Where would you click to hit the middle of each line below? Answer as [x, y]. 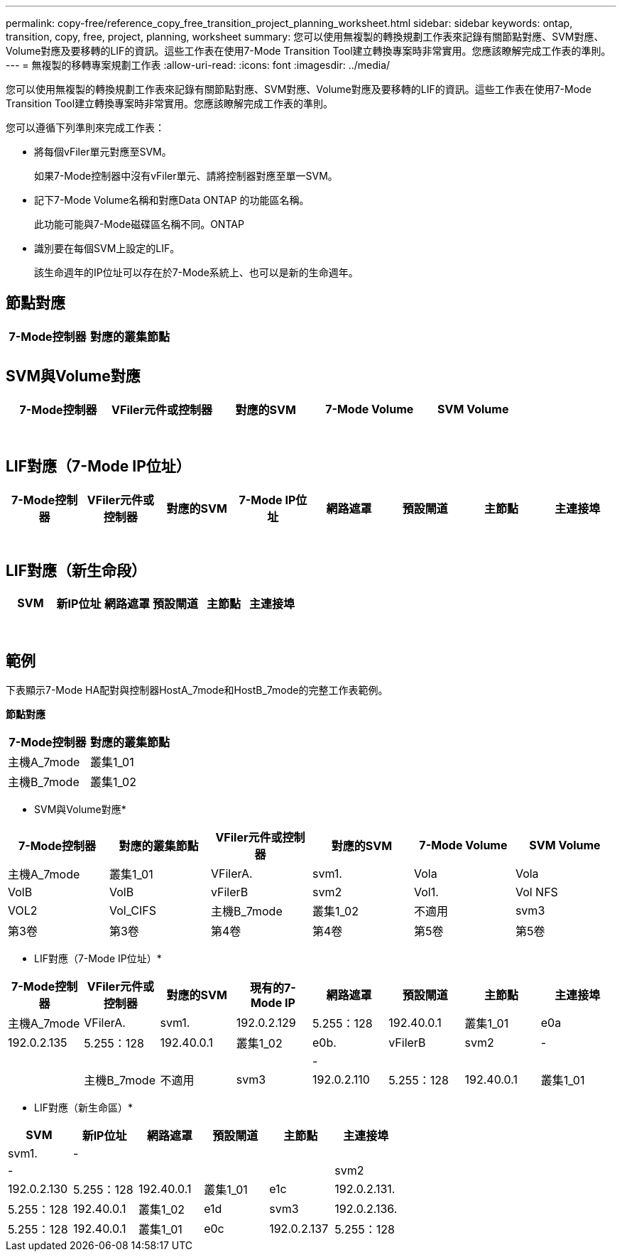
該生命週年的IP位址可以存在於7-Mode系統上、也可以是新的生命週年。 [196, 272]
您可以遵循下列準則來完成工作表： [85, 127]
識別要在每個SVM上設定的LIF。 [107, 248]
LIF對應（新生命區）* [83, 1108]
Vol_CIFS [133, 911]
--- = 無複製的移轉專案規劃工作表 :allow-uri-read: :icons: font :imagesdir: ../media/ [198, 65]
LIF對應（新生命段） [76, 570]
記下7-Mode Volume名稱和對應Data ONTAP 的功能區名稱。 [172, 200]
